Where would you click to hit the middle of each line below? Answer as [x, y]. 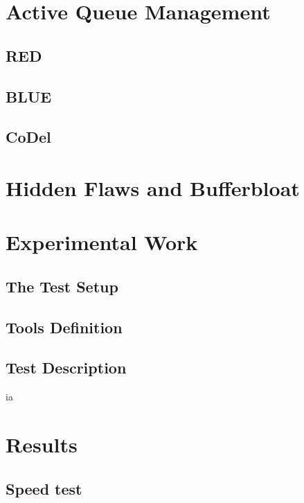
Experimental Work [102, 242]
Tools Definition [64, 327]
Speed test [44, 488]
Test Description [66, 368]
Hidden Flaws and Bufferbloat [153, 187]
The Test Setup [62, 286]
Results [42, 444]
